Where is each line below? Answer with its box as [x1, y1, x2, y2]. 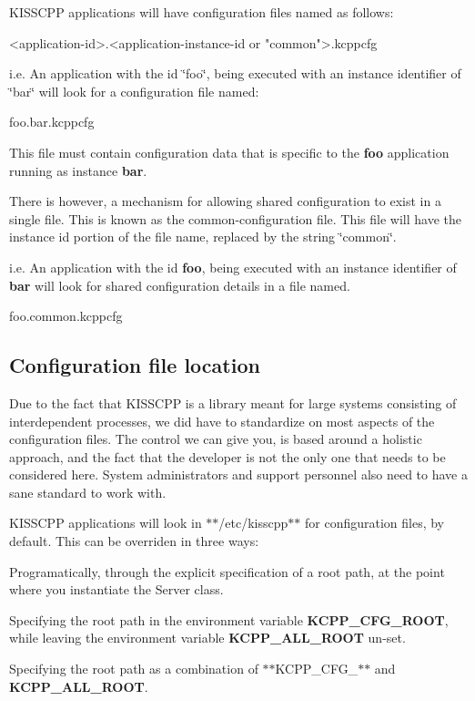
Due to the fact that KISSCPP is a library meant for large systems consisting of [9, 393, 457, 412]
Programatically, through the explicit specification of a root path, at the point [9, 562, 445, 581]
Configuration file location [9, 351, 260, 379]
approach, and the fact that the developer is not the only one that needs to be [9, 447, 446, 466]
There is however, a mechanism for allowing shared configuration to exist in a [9, 191, 441, 211]
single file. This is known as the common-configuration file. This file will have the [9, 209, 462, 228]
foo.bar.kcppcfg [9, 112, 95, 131]
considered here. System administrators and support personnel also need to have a [9, 465, 468, 484]
